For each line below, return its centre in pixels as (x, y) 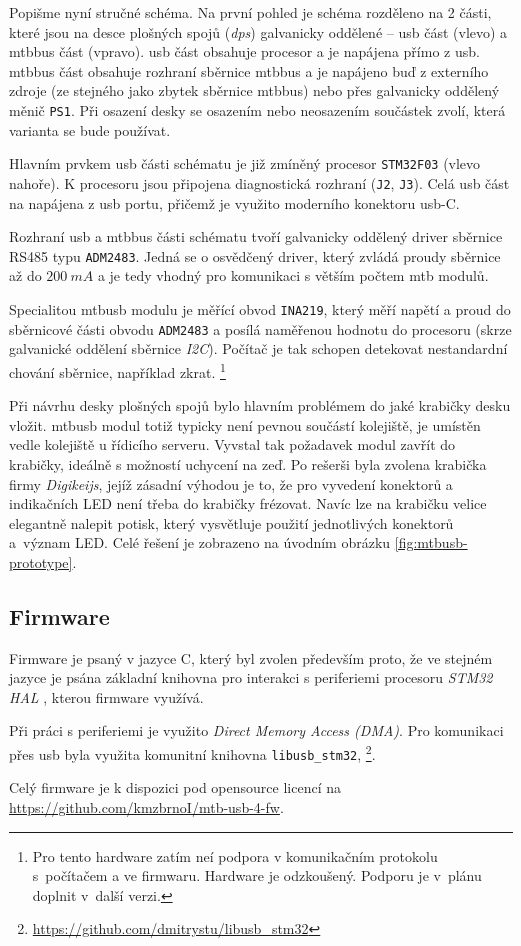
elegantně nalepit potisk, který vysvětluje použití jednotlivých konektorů (231, 522)
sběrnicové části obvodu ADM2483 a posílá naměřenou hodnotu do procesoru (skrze (260, 328)
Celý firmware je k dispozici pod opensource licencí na (175, 787)
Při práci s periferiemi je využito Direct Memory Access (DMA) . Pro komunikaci (256, 730)
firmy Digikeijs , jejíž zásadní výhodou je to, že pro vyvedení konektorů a (231, 483)
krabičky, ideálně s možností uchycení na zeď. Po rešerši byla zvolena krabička (248, 463)
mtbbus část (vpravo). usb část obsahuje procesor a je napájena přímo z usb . (244, 51)
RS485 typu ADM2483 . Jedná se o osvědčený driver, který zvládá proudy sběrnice (255, 255)
